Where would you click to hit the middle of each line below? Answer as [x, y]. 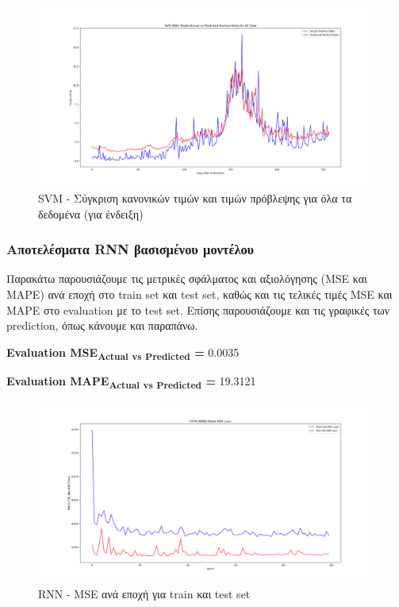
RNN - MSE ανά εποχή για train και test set [144, 593]
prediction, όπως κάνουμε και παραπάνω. [102, 325]
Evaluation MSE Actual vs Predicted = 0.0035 [123, 353]
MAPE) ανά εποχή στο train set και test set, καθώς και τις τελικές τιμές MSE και [199, 294]
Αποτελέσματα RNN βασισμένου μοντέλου [130, 249]
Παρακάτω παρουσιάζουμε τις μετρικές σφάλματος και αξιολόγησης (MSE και [187, 278]
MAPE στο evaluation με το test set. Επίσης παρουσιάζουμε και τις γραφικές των [198, 309]
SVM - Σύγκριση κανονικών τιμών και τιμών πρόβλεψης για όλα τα [195, 197]
